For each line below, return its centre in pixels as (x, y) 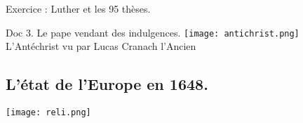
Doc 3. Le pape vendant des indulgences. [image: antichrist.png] (153, 32)
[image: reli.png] (48, 113)
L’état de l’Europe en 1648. (107, 84)
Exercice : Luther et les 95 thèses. (78, 8)
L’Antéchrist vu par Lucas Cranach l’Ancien (101, 46)
